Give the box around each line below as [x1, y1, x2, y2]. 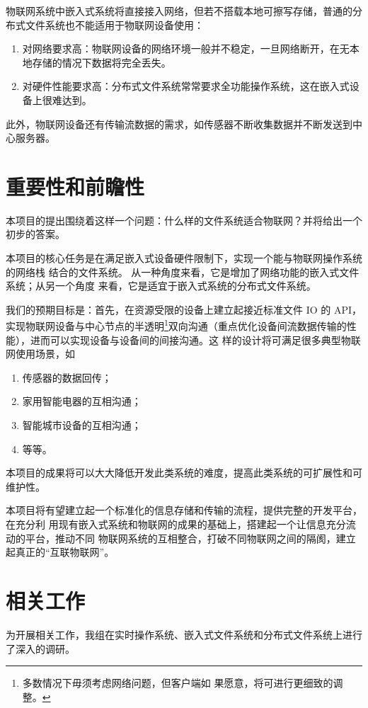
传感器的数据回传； [22, 370, 112, 384]
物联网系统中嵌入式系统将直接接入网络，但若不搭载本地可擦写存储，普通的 [6, 4, 352, 18]
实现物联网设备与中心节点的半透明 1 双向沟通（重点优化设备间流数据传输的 [6, 316, 347, 333]
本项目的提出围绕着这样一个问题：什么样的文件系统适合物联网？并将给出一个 [6, 212, 362, 227]
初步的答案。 [6, 227, 65, 241]
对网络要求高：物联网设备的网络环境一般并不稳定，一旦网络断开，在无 [22, 41, 350, 56]
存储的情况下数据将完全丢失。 [32, 55, 171, 69]
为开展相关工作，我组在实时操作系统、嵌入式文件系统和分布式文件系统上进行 [6, 627, 362, 641]
